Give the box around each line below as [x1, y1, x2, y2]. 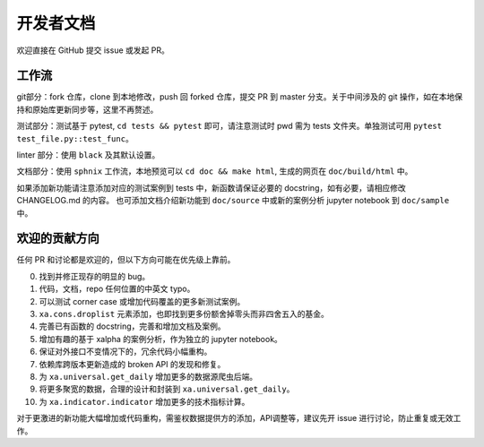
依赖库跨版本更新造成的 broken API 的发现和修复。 [39, 358, 226, 369]
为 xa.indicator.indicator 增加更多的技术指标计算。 [39, 396, 250, 407]
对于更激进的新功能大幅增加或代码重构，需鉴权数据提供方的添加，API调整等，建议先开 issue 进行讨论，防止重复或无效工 [16, 413, 462, 424]
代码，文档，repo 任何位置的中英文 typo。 [39, 283, 195, 295]
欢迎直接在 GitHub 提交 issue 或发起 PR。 [16, 45, 169, 56]
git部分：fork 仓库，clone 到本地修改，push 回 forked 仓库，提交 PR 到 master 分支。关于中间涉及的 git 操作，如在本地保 [16, 91, 463, 102]
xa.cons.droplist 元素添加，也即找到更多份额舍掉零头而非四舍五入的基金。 [39, 309, 329, 320]
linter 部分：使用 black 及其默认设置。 [16, 150, 160, 160]
